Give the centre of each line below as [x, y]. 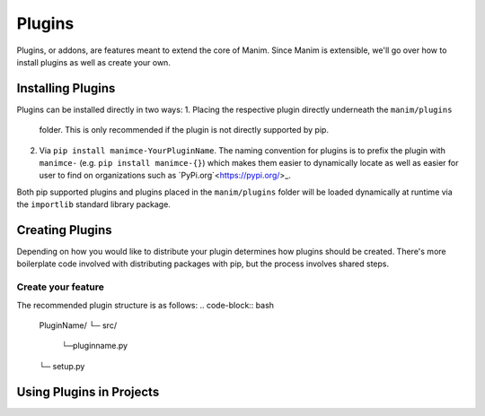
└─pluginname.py [95, 346]
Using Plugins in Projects [88, 391]
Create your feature [61, 287]
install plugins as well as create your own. [93, 62]
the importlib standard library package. [93, 204]
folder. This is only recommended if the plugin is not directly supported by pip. [184, 130]
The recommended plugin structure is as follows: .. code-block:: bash [145, 305]
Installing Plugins [66, 88]
